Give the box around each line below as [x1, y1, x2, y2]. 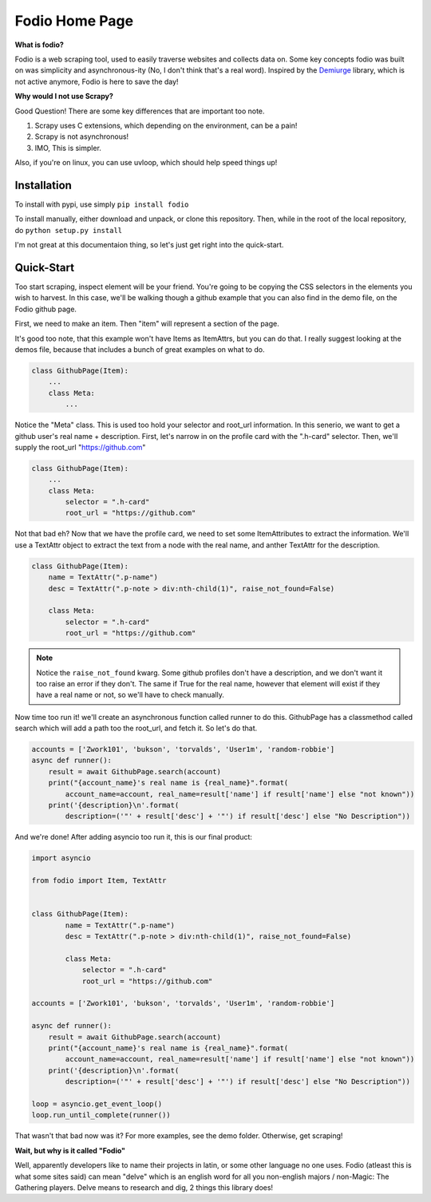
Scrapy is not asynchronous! [34, 132, 129, 141]
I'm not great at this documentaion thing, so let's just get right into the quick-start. [14, 240, 284, 250]
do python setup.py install [14, 225, 123, 235]
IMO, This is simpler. [34, 143, 101, 152]
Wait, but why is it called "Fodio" [14, 1145, 125, 1155]
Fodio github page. [14, 304, 77, 314]
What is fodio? [14, 40, 64, 49]
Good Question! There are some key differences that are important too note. [14, 106, 265, 116]
